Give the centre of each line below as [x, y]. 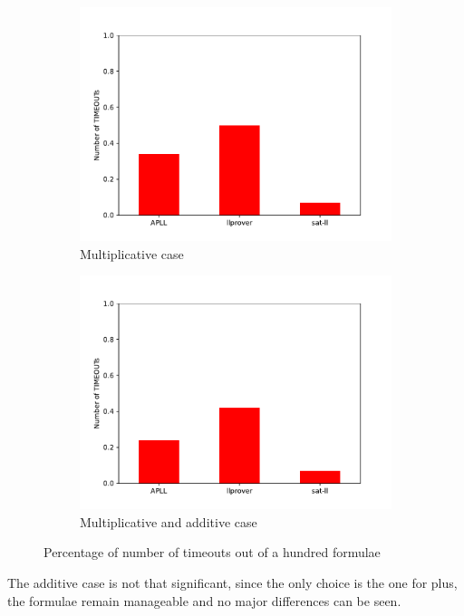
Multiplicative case [132, 253]
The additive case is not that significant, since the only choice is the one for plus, [232, 582]
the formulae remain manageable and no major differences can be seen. [204, 600]
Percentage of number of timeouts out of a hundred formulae [212, 552]
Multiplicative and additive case [169, 521]
